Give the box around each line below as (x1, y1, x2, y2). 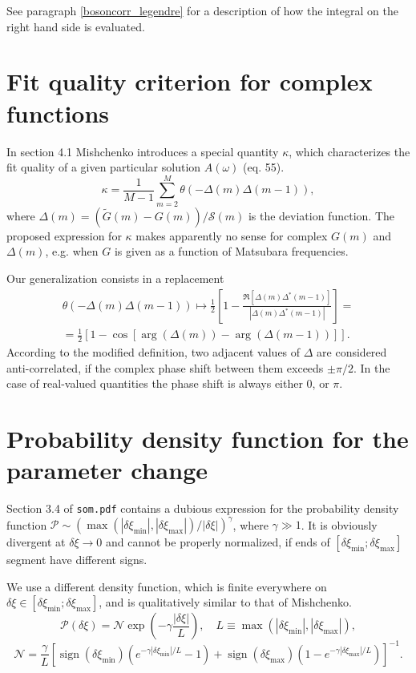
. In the (353, 359, 390, 376)
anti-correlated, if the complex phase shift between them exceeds (6, 359, 324, 376)
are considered (317, 344, 387, 360)
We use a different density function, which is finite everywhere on (6, 578, 327, 594)
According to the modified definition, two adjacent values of (6, 344, 301, 360)
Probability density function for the (6, 421, 409, 454)
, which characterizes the (289, 143, 410, 159)
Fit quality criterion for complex (6, 65, 373, 98)
